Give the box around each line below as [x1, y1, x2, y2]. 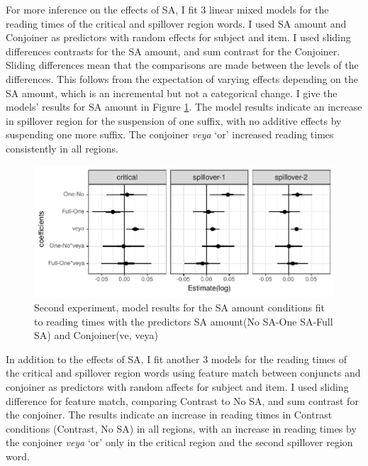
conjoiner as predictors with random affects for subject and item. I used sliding [6, 379, 349, 394]
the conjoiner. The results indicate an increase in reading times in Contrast [6, 407, 333, 422]
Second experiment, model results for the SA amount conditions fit [34, 300, 325, 315]
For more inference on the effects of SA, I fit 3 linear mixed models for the [6, 2, 329, 16]
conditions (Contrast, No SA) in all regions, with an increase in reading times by [6, 421, 357, 436]
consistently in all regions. [6, 140, 118, 155]
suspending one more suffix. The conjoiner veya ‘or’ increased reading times [6, 127, 334, 142]
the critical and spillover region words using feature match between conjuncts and [6, 365, 361, 380]
